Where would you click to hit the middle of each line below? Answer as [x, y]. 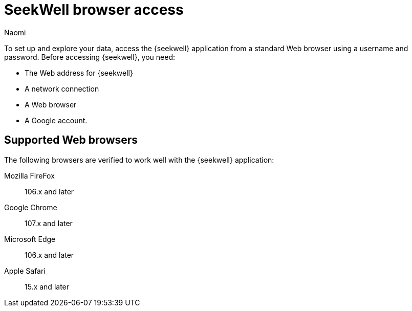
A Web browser [51, 104]
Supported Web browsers [71, 140]
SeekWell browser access [94, 10]
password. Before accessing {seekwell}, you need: [90, 57]
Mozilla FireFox [29, 175]
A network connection [62, 88]
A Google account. [56, 120]
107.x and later [49, 223]
